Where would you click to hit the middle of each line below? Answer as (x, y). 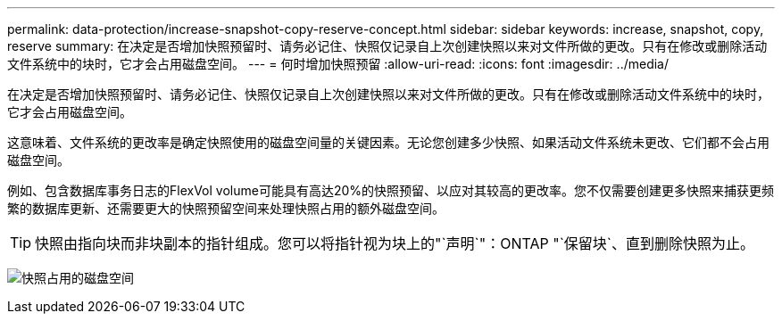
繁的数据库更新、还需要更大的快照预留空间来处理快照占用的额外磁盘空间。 (226, 208)
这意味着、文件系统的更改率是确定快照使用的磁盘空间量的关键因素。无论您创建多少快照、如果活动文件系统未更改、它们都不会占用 (388, 142)
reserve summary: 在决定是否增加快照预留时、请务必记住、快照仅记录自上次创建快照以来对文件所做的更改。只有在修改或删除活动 (387, 46)
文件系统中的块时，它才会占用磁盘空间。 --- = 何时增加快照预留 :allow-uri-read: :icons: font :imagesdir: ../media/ (338, 64)
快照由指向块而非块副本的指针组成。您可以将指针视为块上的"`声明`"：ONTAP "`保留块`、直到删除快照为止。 (395, 243)
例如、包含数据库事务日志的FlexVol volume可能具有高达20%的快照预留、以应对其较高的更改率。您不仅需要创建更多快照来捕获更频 (391, 190)
